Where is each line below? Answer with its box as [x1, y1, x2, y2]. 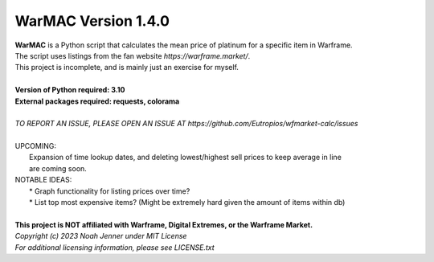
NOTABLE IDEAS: [14, 175, 72, 185]
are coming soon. [29, 163, 88, 173]
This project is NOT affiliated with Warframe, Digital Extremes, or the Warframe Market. [14, 219, 313, 229]
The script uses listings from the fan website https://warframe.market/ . [14, 51, 251, 60]
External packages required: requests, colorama [14, 96, 180, 106]
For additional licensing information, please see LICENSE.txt [14, 242, 215, 252]
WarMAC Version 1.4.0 [14, 12, 170, 30]
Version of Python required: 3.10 [14, 85, 125, 95]
